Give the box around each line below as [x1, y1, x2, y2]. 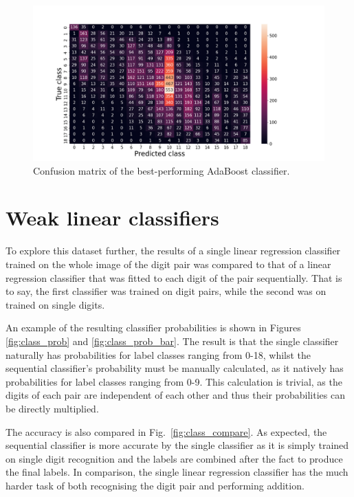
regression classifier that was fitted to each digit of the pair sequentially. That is [5, 270, 342, 285]
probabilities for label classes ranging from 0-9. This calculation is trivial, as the [5, 374, 342, 388]
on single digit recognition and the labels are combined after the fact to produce [5, 451, 343, 465]
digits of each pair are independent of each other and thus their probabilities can [5, 388, 345, 402]
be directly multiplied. [5, 401, 99, 415]
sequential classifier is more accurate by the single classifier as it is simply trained [5, 438, 349, 452]
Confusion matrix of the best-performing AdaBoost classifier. [33, 163, 290, 177]
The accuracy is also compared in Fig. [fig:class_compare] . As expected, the [5, 424, 327, 439]
